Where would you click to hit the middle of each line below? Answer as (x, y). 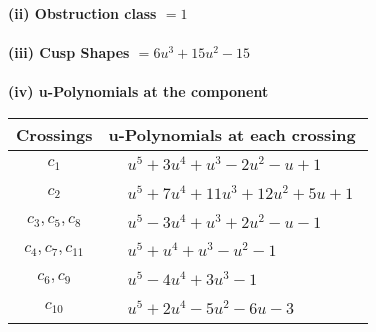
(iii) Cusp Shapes (69, 52)
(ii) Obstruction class (82, 13)
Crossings (54, 134)
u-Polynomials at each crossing (232, 134)
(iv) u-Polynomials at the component (138, 91)
